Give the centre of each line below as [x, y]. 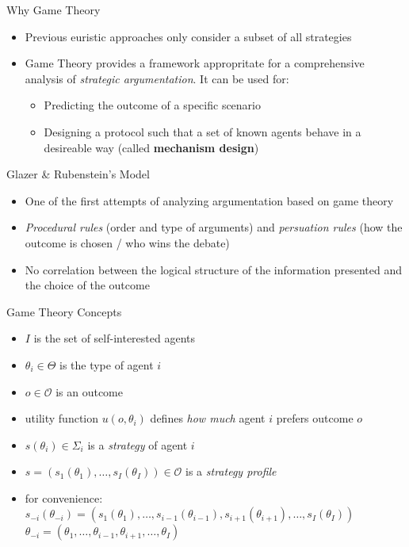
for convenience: [64, 497]
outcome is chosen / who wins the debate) [127, 242]
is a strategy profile [231, 471]
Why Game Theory [54, 10]
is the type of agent [106, 364]
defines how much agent [208, 418]
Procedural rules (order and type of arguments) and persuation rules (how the [214, 227]
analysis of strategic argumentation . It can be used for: [157, 78]
